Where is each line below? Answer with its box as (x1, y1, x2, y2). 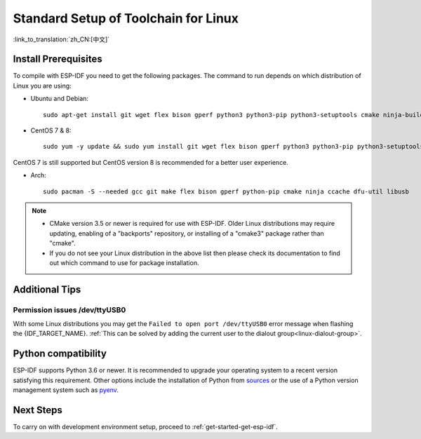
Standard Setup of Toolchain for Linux (13, 11, 239, 26)
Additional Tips (13, 283, 81, 295)
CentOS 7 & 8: (30, 126, 72, 135)
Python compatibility (13, 348, 107, 360)
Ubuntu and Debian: (30, 95, 89, 103)
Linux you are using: (13, 81, 72, 90)
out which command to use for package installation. (49, 258, 199, 266)
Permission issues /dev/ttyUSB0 (13, 305, 126, 315)
